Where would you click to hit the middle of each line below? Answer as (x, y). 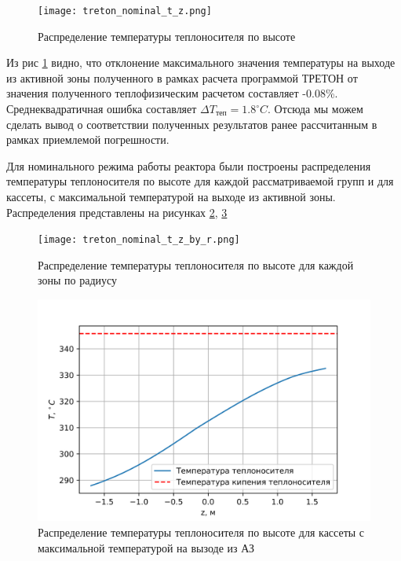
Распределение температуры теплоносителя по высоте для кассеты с (201, 532)
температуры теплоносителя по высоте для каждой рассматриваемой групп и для (200, 181)
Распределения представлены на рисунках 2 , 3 (117, 212)
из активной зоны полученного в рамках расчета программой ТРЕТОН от (182, 77)
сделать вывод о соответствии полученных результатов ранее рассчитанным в (192, 124)
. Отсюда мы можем (315, 109)
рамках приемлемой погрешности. (88, 139)
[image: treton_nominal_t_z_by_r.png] (139, 240)
